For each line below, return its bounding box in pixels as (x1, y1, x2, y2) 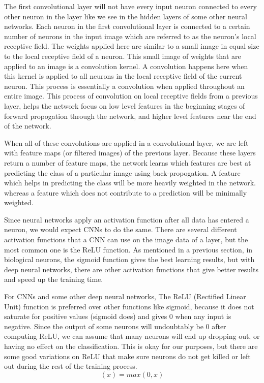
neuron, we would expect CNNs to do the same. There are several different (4, 224, 237, 235)
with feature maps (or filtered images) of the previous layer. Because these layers (4, 147, 256, 158)
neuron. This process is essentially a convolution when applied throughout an (4, 80, 245, 91)
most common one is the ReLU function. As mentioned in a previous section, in (4, 244, 253, 254)
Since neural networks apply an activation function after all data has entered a (4, 214, 249, 225)
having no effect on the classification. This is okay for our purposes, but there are (4, 341, 258, 351)
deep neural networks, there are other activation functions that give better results (4, 264, 258, 274)
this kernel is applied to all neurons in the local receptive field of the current (4, 71, 242, 81)
